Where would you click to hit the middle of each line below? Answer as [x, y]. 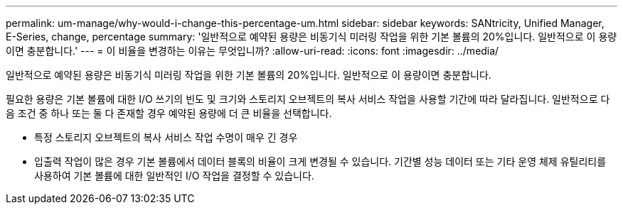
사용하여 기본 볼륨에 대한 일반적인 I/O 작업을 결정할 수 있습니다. [174, 176]
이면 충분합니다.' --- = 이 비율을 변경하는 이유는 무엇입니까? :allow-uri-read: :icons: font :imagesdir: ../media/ [252, 51]
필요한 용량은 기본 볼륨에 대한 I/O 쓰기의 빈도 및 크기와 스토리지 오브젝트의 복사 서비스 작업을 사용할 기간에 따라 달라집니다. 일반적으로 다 [308, 99]
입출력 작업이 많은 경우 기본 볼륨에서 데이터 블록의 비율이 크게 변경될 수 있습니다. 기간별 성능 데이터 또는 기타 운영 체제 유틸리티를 [320, 161]
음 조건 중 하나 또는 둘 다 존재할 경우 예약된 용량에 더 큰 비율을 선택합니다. [169, 113]
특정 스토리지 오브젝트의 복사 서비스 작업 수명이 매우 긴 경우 [166, 137]
